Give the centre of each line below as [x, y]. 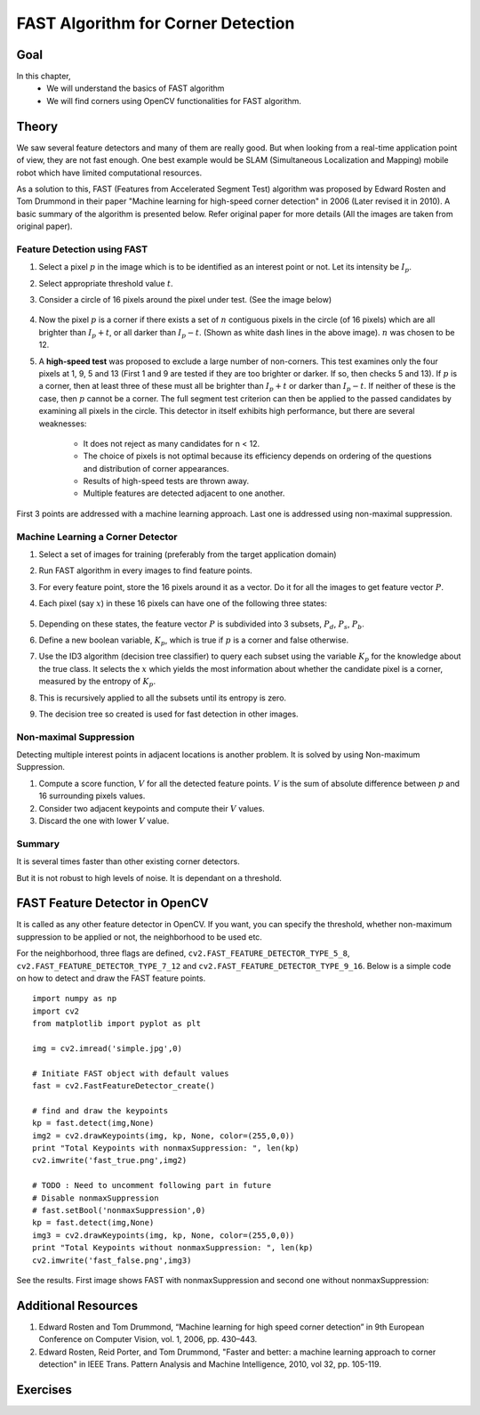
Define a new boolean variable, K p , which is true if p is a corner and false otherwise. [194, 641]
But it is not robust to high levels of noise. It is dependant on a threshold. [149, 877]
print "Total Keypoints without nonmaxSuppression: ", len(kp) [173, 1248]
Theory [37, 126]
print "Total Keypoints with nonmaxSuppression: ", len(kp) [166, 1148]
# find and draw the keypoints [100, 1111]
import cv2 [56, 1011]
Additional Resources [77, 1305]
